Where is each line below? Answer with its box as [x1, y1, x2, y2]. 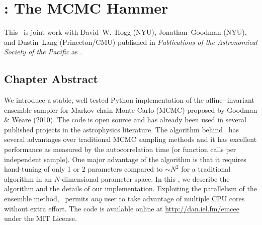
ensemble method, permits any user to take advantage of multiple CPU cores [4, 193, 245, 204]
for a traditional [181, 164, 231, 174]
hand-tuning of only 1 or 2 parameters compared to [4, 164, 163, 174]
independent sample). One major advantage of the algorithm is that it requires [4, 154, 246, 164]
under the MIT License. [4, 213, 77, 223]
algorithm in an [4, 173, 52, 184]
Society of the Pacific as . [4, 46, 82, 57]
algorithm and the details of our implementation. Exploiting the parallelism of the [4, 183, 257, 194]
